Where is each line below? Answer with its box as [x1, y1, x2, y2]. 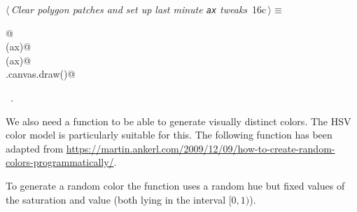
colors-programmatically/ [6, 155, 114, 169]
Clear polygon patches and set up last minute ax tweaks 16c [10, 2, 267, 16]
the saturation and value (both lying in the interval [6, 192, 226, 206]
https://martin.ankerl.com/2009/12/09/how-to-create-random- [66, 141, 335, 155]
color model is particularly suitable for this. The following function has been [6, 127, 332, 142]
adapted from [6, 141, 64, 155]
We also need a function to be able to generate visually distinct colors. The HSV [6, 113, 351, 128]
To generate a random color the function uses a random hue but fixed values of [6, 178, 345, 192]
